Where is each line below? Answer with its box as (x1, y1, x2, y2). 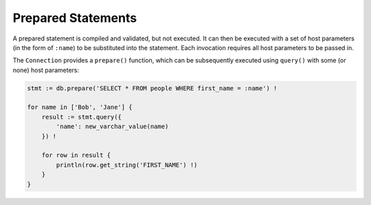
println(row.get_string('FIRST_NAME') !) (56, 161, 198, 169)
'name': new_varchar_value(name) (56, 123, 169, 130)
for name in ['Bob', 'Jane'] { (27, 104, 133, 111)
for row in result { (41, 152, 111, 159)
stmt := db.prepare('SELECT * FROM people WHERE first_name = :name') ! (27, 84, 278, 92)
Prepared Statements (12, 10, 137, 25)
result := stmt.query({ (41, 113, 122, 121)
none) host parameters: (12, 66, 79, 74)
